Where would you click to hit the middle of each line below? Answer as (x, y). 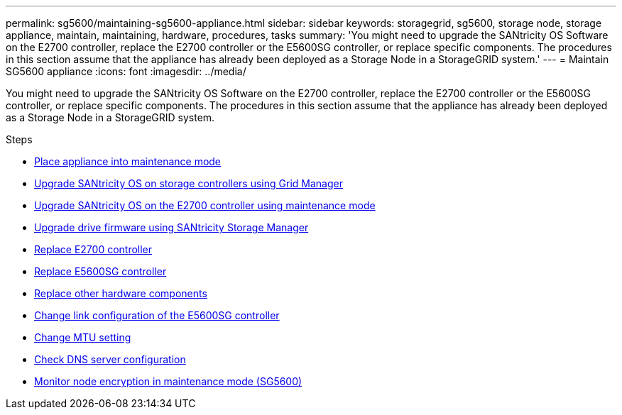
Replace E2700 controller (93, 249)
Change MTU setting (83, 337)
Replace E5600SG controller (100, 271)
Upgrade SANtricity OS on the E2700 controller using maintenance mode (205, 205)
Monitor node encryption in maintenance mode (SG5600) (168, 381)
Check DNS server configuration (110, 359)
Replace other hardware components (121, 293)
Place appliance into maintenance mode (128, 161)
